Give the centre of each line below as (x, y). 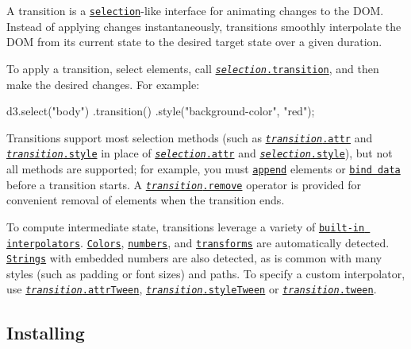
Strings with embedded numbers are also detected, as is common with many (194, 258)
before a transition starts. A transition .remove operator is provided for (184, 184)
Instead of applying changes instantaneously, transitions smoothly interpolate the (204, 26)
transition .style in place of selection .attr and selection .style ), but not (200, 153)
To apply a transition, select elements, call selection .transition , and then (193, 68)
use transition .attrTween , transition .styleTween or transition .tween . (192, 289)
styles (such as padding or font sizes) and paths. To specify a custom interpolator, (206, 273)
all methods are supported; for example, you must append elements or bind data (204, 169)
